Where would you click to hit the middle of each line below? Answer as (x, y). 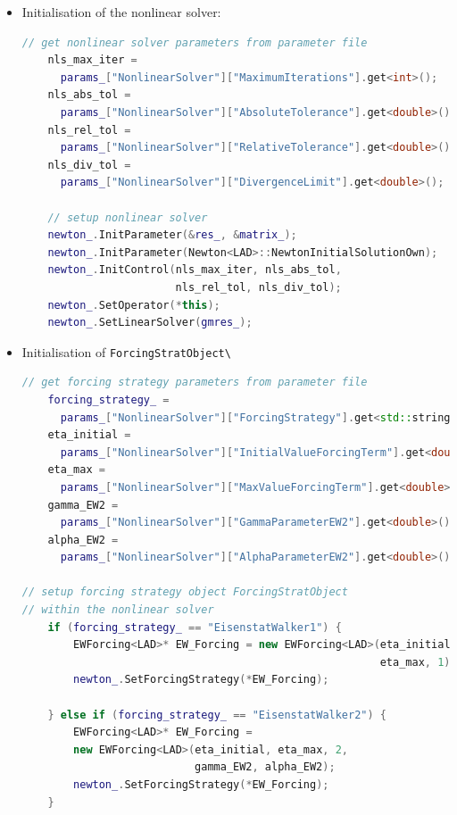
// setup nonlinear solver (128, 217)
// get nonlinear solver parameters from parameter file (195, 42)
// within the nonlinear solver (118, 610)
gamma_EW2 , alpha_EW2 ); (265, 767)
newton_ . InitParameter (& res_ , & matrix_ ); (172, 235)
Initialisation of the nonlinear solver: (121, 12)
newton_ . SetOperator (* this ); (134, 305)
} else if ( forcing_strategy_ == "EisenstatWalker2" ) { (217, 715)
